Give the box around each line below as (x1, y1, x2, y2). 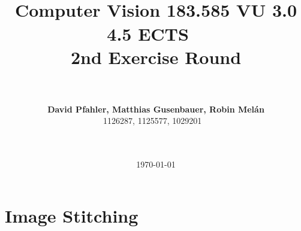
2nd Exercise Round (70, 44, 242, 69)
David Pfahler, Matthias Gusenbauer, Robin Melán (47, 102, 264, 115)
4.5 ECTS (107, 21, 189, 45)
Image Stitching (5, 203, 139, 227)
